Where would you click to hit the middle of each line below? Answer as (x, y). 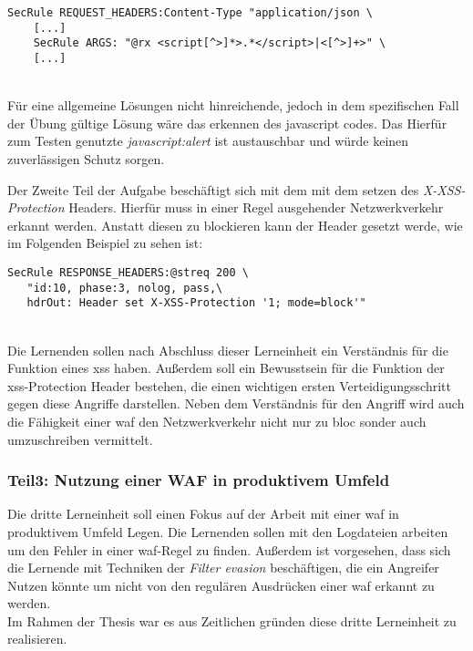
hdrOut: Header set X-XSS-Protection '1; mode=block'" (196, 303)
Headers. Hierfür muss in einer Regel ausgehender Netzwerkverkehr (256, 207)
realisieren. (37, 639)
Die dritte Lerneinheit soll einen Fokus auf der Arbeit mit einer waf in (203, 514)
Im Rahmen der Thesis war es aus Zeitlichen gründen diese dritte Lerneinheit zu (232, 620)
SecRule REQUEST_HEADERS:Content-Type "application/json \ (190, 13)
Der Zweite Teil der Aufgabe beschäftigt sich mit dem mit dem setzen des (213, 189)
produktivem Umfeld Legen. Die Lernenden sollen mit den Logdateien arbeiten (228, 531)
